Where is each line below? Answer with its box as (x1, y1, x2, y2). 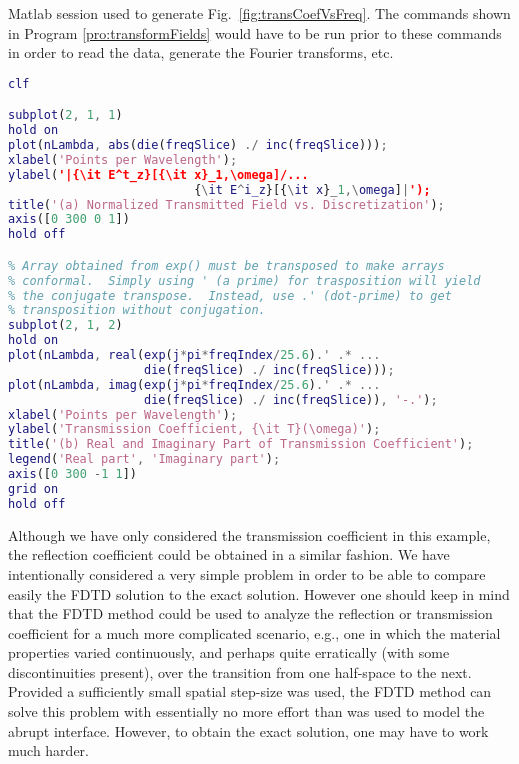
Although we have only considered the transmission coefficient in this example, (8, 524, 491, 545)
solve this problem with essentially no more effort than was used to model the (8, 701, 485, 722)
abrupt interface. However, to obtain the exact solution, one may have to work (8, 720, 489, 741)
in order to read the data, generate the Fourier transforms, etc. (8, 42, 394, 63)
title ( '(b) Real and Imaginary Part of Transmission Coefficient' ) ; (8, 437, 474, 452)
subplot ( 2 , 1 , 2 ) (8, 318, 123, 333)
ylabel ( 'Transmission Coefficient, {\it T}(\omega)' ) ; (8, 422, 381, 437)
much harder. (8, 740, 89, 761)
